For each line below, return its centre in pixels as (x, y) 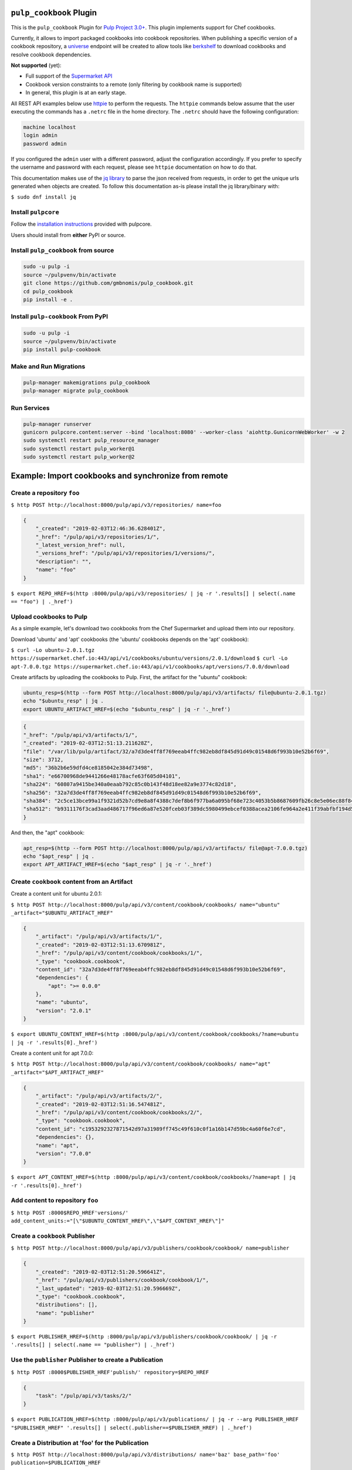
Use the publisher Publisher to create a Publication (87, 1360)
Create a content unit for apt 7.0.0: (52, 1053)
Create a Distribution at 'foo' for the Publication (80, 1442)
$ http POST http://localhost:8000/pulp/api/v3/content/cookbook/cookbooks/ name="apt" (141, 1064)
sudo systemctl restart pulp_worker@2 (79, 457)
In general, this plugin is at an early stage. (76, 93)
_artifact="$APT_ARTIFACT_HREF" (57, 1072)
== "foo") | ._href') (42, 602)
